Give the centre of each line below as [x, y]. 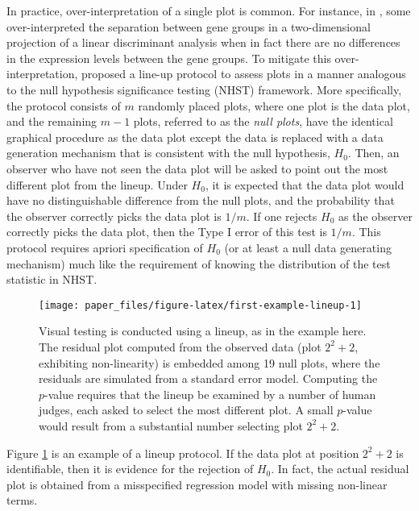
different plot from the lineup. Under [97, 184]
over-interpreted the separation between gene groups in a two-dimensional [189, 26]
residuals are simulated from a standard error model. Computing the [208, 378]
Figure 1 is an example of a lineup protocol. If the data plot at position [183, 453]
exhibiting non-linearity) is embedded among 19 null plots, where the [209, 362]
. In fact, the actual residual [340, 469]
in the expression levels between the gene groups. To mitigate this [169, 58]
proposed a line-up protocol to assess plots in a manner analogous [244, 74]
